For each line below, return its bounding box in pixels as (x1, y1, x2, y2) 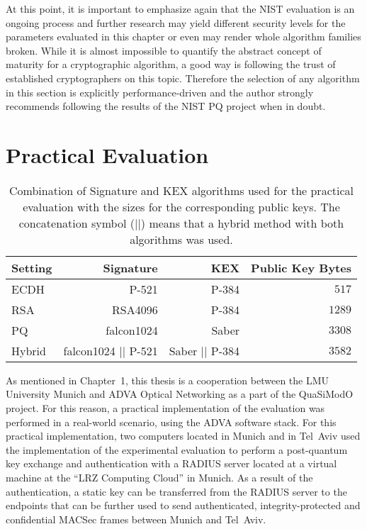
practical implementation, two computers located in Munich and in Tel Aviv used (6, 428, 361, 443)
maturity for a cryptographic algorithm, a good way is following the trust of (6, 57, 336, 72)
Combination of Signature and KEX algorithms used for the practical (9, 182, 354, 199)
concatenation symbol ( (18, 214, 135, 231)
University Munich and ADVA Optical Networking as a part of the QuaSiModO (6, 386, 354, 401)
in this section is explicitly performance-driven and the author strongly (6, 84, 314, 99)
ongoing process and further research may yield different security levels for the (6, 15, 346, 30)
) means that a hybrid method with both (140, 214, 344, 231)
